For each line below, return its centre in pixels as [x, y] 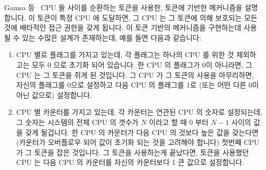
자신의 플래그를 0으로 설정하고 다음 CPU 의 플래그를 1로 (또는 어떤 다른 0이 [137, 85]
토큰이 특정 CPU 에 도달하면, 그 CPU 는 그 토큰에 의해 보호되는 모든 [147, 17]
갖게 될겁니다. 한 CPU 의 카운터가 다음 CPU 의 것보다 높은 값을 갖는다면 [142, 132]
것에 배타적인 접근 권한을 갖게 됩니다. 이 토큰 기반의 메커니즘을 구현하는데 [123, 27]
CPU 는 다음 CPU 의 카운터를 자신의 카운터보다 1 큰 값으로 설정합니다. [130, 162]
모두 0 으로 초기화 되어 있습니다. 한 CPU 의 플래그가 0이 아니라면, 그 [142, 64]
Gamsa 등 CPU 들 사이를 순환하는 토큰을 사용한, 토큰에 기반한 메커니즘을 [123, 7]
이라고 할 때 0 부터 [179, 122]
